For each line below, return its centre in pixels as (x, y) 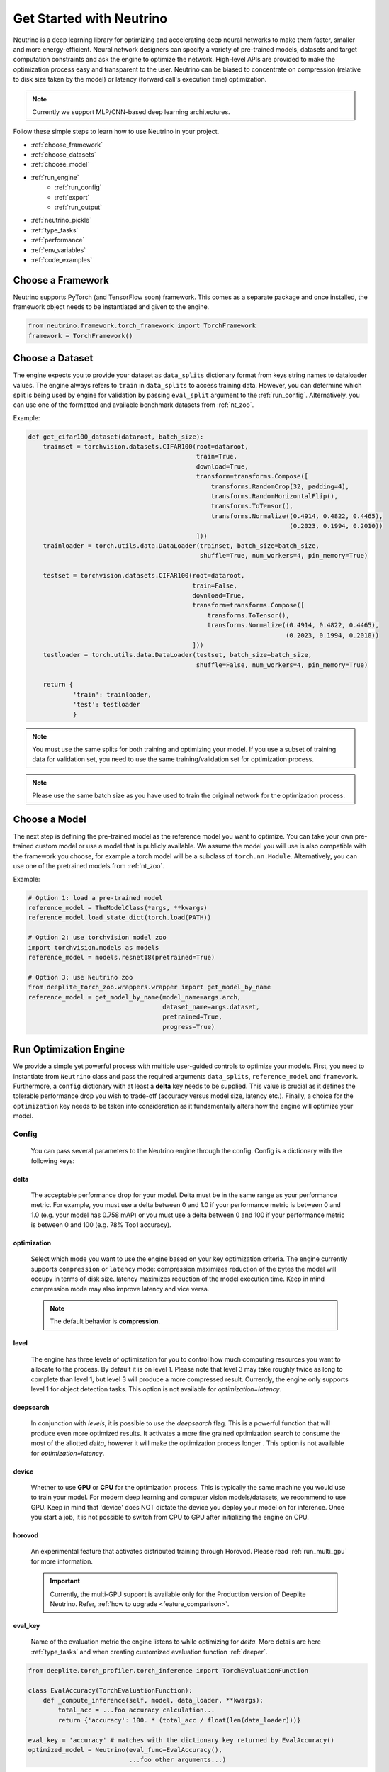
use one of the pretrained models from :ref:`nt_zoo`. (89, 866)
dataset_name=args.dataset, (211, 1007)
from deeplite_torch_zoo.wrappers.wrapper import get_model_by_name (150, 987)
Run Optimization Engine (69, 1049)
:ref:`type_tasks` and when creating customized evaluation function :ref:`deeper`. (149, 1652)
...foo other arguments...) (177, 1760)
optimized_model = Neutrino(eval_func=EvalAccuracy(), (125, 1750)
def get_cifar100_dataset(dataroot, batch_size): (116, 437)
